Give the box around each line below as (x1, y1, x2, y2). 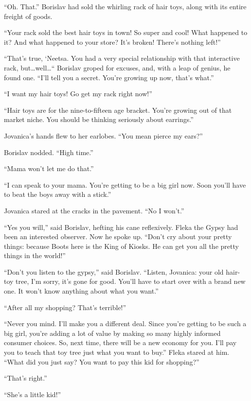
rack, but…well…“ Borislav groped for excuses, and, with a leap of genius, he (4, 62, 231, 72)
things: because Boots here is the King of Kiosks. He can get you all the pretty (4, 241, 239, 251)
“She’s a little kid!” (4, 389, 61, 399)
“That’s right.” (4, 373, 47, 383)
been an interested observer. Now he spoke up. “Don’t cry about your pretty (4, 231, 232, 242)
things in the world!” (4, 250, 66, 261)
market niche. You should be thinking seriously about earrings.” (4, 114, 194, 124)
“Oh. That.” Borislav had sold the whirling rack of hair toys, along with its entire (4, 1, 247, 11)
